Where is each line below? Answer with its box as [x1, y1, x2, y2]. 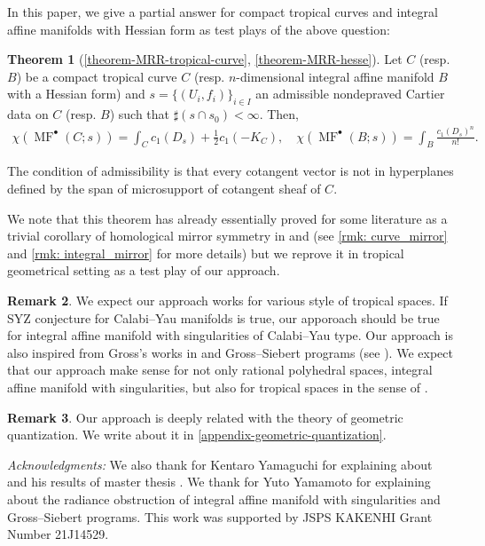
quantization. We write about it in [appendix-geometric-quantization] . [7, 425, 387, 444]
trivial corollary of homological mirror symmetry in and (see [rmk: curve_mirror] [7, 226, 448, 245]
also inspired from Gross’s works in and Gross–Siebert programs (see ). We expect [7, 343, 453, 361]
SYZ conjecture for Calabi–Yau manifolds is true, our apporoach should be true [7, 308, 440, 327]
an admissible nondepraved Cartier [255, 84, 445, 103]
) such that [109, 105, 170, 123]
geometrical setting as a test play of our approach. [7, 261, 280, 280]
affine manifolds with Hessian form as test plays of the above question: [7, 20, 390, 38]
